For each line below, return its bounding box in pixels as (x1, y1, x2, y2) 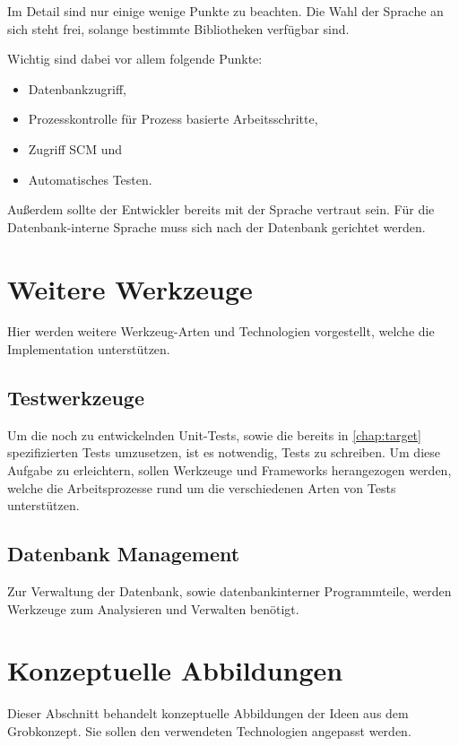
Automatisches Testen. (28, 169, 152, 188)
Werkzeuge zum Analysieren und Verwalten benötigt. (7, 599, 299, 618)
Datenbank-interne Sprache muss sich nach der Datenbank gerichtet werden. (7, 217, 426, 236)
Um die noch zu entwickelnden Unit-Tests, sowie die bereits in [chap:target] (7, 425, 421, 444)
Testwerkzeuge (7, 384, 145, 412)
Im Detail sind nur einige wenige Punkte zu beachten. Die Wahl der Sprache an (7, 2, 444, 20)
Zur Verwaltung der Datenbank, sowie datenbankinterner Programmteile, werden (7, 582, 452, 601)
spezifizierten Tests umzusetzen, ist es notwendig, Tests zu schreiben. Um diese (7, 443, 440, 462)
